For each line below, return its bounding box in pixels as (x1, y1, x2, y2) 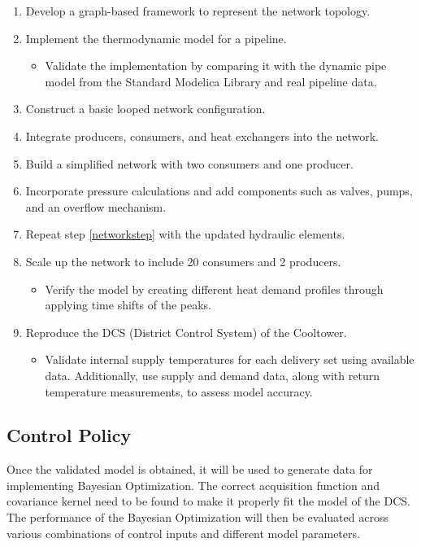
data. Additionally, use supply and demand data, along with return (45, 366, 380, 383)
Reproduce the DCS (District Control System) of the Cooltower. (25, 323, 347, 340)
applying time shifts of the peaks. (45, 296, 212, 313)
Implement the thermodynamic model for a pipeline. (25, 29, 287, 46)
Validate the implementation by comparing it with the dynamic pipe (45, 57, 387, 74)
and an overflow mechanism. (25, 198, 167, 215)
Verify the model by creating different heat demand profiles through (45, 280, 384, 297)
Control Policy (7, 422, 132, 448)
